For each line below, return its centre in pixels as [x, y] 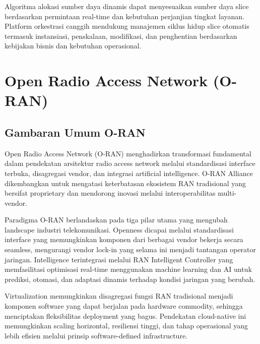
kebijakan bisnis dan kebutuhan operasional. [73, 46]
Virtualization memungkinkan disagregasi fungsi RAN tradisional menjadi [119, 296]
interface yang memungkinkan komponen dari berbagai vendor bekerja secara [124, 239]
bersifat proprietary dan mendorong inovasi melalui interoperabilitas [110, 193]
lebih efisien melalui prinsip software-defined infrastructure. [96, 335]
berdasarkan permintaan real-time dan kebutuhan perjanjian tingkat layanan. [124, 16]
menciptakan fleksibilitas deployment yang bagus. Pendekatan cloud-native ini [125, 316]
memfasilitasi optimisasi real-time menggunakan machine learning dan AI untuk [128, 269]
